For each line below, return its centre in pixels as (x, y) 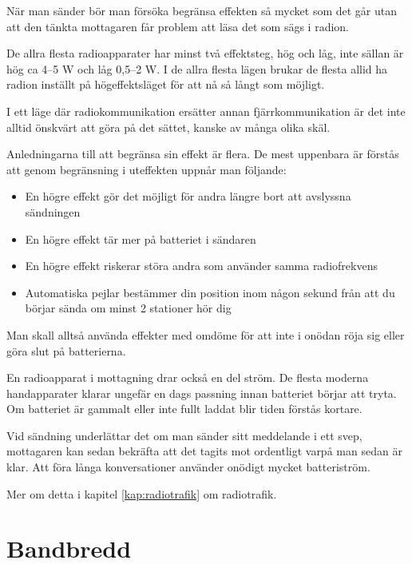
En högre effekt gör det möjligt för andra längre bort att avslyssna (188, 196)
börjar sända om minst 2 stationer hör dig (128, 308)
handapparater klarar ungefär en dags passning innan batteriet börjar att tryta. (202, 393)
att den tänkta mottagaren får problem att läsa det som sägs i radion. (178, 26)
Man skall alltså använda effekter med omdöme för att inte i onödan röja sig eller (206, 334)
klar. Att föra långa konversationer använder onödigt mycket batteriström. (188, 467)
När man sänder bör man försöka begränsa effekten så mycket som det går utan (202, 10)
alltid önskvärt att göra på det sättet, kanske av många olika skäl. (168, 127)
